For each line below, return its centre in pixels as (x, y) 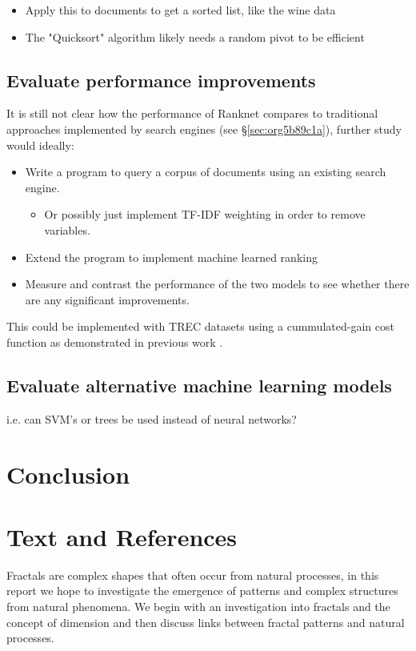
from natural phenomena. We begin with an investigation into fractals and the (198, 606)
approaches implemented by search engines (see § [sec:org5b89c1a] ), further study (204, 129)
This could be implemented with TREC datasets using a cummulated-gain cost (200, 326)
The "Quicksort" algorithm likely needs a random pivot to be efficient (195, 36)
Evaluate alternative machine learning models (199, 385)
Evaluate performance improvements (161, 80)
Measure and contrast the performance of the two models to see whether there (217, 284)
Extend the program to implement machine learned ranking (171, 257)
